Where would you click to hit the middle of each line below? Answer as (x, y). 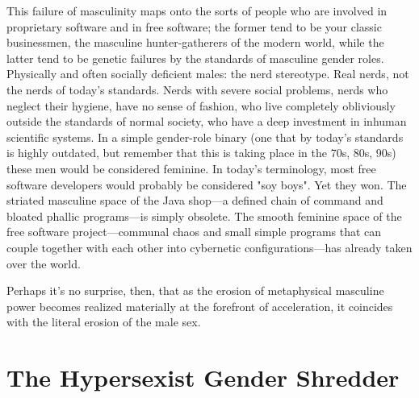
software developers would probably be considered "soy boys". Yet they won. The (207, 184)
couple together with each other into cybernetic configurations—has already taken (209, 247)
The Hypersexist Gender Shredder (203, 377)
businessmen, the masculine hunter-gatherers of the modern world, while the (195, 42)
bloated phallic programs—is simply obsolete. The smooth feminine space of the (204, 216)
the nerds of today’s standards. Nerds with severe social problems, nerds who (197, 89)
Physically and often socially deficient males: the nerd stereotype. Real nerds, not (208, 74)
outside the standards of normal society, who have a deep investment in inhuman (207, 121)
